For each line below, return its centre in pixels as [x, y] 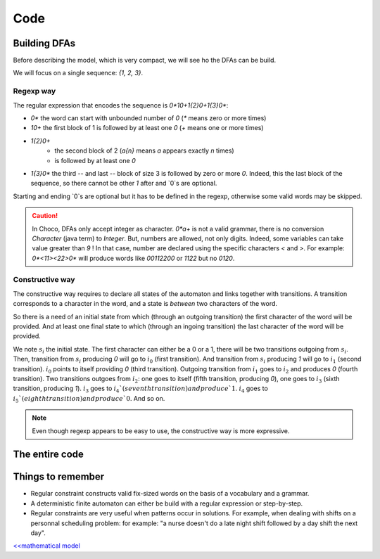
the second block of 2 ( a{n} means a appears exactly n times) [145, 150]
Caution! [45, 216]
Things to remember [59, 477]
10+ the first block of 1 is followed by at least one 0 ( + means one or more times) [147, 128]
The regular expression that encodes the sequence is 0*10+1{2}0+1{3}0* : [121, 105]
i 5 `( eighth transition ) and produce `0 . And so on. [89, 399]
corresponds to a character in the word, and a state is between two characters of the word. [145, 304]
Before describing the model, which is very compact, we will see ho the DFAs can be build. [145, 60]
